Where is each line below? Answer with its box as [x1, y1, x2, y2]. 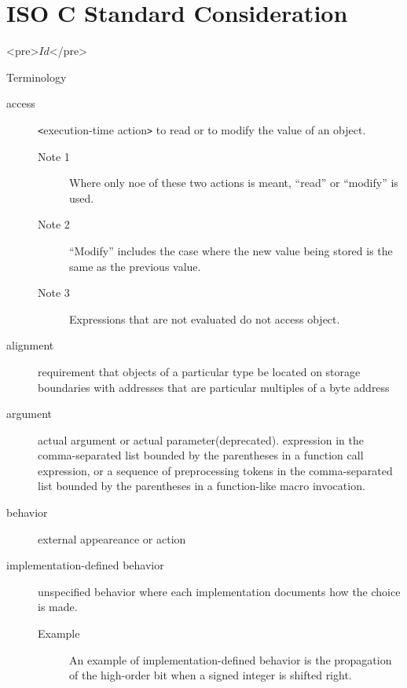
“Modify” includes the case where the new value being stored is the [69, 242, 393, 258]
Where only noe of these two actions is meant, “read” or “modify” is [69, 174, 398, 191]
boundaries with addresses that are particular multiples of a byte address [38, 379, 390, 395]
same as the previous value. [69, 258, 201, 274]
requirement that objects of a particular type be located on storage [38, 363, 361, 379]
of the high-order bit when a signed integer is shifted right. [69, 667, 352, 683]
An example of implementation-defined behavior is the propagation [69, 651, 392, 668]
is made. [38, 598, 78, 615]
